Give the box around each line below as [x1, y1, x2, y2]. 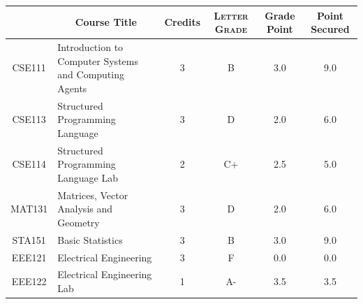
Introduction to [57, 39, 124, 54]
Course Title [75, 15, 137, 29]
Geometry [57, 215, 100, 229]
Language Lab [57, 170, 119, 184]
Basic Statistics [57, 232, 123, 247]
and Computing [57, 67, 124, 82]
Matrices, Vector [57, 187, 128, 202]
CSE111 [12, 60, 46, 75]
